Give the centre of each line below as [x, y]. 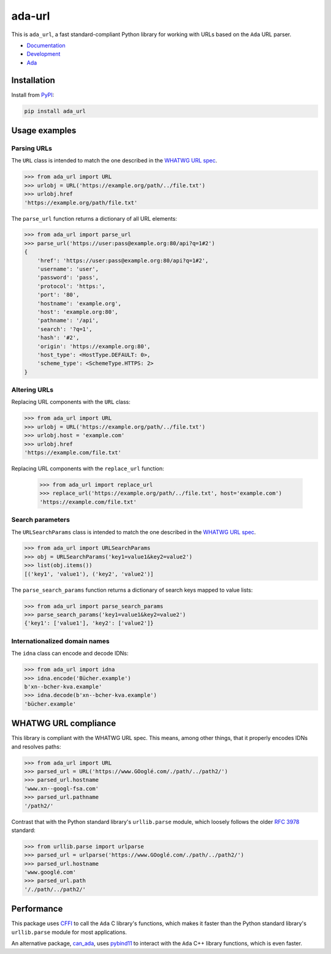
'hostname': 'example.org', [79, 303]
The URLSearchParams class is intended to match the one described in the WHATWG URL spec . [134, 532]
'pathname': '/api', [68, 321]
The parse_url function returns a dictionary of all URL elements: [94, 218]
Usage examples [44, 131]
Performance [37, 909]
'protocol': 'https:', [71, 286]
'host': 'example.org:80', [78, 312]
